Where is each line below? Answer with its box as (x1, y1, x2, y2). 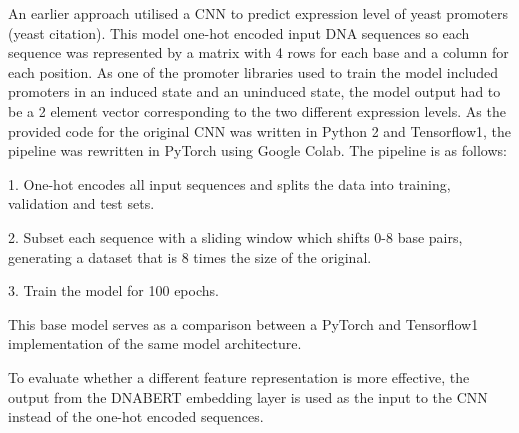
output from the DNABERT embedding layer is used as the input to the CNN (8, 386, 488, 407)
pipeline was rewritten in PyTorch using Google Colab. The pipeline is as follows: (8, 140, 507, 161)
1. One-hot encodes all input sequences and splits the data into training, (8, 173, 451, 194)
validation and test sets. (8, 193, 155, 214)
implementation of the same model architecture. (8, 333, 302, 354)
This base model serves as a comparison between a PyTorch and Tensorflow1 (8, 313, 479, 334)
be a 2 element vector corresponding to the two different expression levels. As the (8, 100, 506, 121)
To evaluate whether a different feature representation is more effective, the (8, 366, 470, 387)
